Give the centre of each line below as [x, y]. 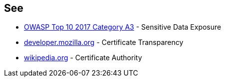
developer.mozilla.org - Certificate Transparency [104, 42]
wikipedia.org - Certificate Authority [83, 58]
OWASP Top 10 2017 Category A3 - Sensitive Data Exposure [123, 27]
